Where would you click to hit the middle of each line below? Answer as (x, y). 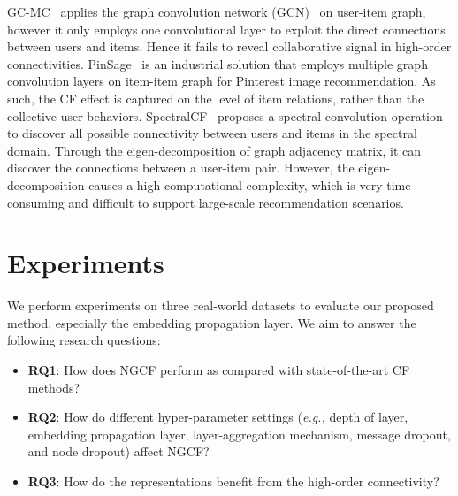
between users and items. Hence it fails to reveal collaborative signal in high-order (229, 46)
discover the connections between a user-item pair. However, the (181, 168)
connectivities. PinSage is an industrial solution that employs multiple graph (218, 63)
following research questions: (84, 340)
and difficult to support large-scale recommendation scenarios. (236, 202)
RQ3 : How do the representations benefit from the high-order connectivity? (233, 481)
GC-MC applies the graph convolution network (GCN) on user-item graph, (217, 11)
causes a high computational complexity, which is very (236, 184)
